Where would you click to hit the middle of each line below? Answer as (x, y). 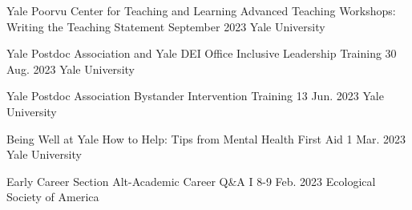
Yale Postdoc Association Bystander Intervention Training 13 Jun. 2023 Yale (195, 96)
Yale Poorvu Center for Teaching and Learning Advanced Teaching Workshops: (201, 10)
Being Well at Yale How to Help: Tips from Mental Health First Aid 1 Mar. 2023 (206, 138)
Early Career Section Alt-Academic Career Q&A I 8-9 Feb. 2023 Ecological (191, 181)
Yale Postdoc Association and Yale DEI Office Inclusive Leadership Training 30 (202, 53)
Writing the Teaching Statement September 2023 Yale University (166, 26)
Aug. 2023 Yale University (71, 69)
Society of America (53, 197)
